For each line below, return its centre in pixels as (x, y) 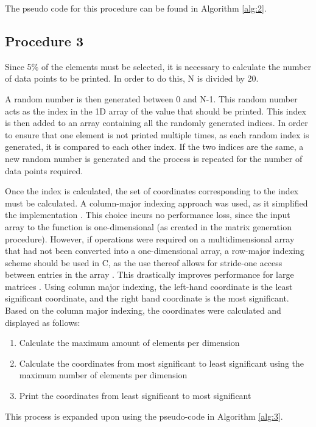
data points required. (44, 170)
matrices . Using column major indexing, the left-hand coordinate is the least (149, 286)
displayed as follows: (43, 322)
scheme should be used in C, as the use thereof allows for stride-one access (144, 262)
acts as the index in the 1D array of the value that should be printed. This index (156, 111)
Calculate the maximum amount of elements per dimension (129, 343)
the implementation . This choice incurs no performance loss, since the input (148, 215)
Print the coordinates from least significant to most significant (135, 396)
